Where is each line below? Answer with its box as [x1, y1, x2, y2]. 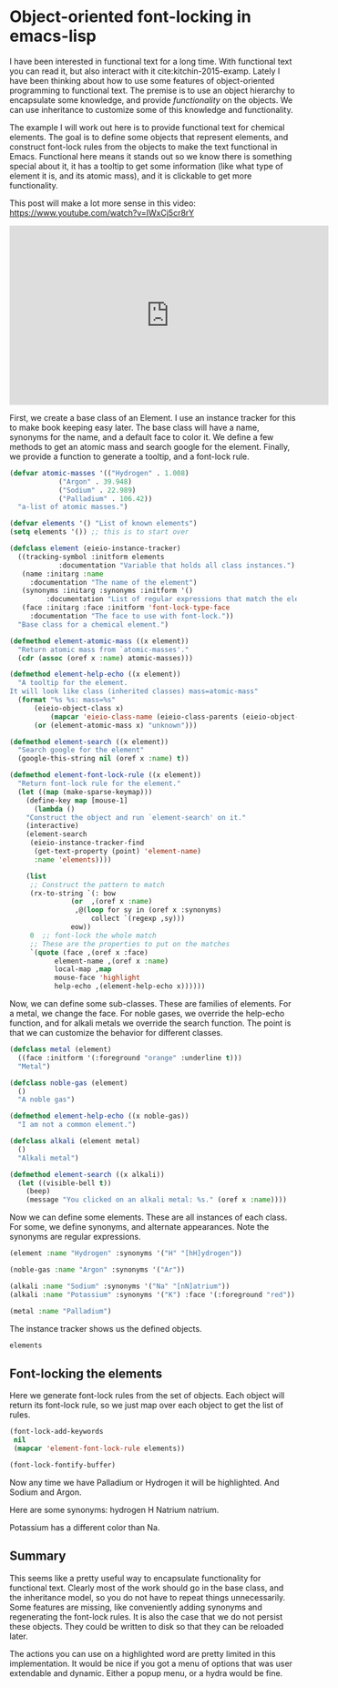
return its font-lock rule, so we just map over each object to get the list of [9, 1400, 284, 1411]
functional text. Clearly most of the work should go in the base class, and [9, 1582, 284, 1593]
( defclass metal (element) [9, 1045, 112, 1054]
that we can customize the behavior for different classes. [9, 1028, 223, 1038]
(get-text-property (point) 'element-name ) [33, 847, 202, 856]
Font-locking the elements [9, 1366, 163, 1381]
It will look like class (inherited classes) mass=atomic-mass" [9, 687, 259, 696]
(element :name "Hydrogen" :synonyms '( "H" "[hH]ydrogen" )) [9, 1249, 243, 1258]
